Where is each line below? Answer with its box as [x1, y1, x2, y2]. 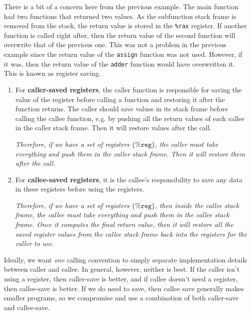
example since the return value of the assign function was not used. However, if [4, 49, 242, 59]
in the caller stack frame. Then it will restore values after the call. [15, 122, 212, 133]
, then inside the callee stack [155, 200, 239, 210]
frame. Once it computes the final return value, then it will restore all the [15, 219, 234, 229]
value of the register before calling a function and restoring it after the [15, 94, 225, 104]
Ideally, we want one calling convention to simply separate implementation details [4, 254, 247, 264]
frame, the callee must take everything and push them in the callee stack [15, 209, 230, 220]
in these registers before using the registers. [15, 184, 144, 194]
